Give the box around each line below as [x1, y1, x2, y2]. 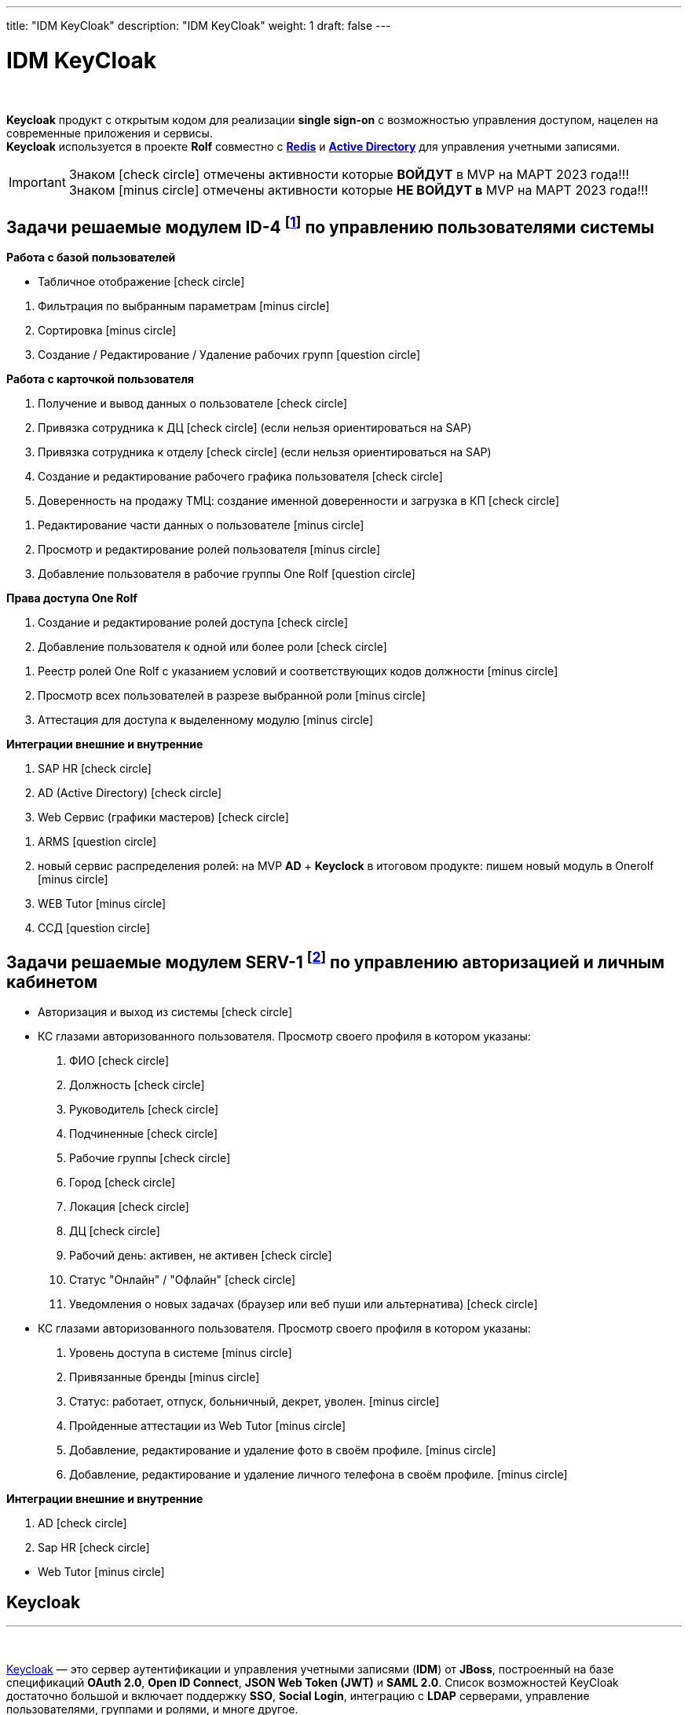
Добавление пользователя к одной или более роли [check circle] [38, 640, 387, 654]
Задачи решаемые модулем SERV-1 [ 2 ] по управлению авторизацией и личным [6, 948, 665, 972]
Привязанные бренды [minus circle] [69, 1370, 260, 1384]
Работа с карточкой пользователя [6, 372, 194, 386]
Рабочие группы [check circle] [69, 1151, 231, 1165]
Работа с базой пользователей [6, 250, 176, 265]
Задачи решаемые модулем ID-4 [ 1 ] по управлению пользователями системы [6, 213, 654, 237]
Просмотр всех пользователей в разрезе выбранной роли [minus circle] [38, 689, 426, 703]
